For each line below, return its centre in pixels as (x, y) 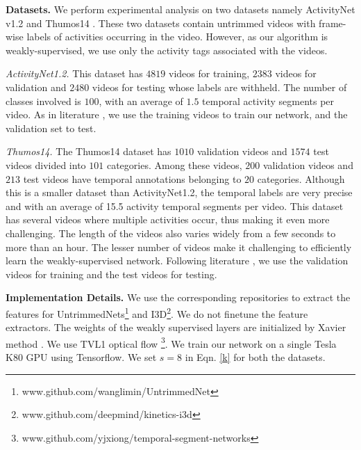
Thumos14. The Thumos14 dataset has (89, 151)
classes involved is (43, 101)
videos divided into (46, 164)
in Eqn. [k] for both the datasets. (255, 356)
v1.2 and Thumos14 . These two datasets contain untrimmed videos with (161, 23)
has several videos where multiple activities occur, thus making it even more (168, 219)
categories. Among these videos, (174, 164)
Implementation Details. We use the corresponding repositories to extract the (178, 297)
